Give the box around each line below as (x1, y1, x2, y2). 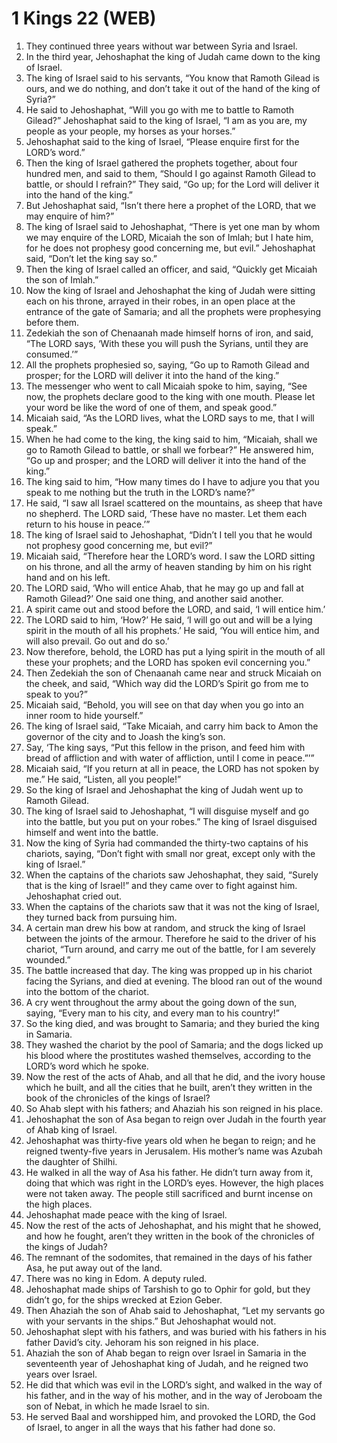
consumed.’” (25, 348, 79, 360)
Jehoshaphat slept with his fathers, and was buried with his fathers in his (25, 1325, 327, 1337)
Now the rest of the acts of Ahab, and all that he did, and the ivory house (25, 1070, 326, 1082)
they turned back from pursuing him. (25, 911, 178, 923)
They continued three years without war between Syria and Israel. (25, 40, 298, 52)
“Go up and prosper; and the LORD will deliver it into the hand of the (25, 454, 307, 466)
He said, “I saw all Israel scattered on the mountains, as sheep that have (25, 497, 323, 509)
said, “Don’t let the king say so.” (25, 252, 158, 264)
